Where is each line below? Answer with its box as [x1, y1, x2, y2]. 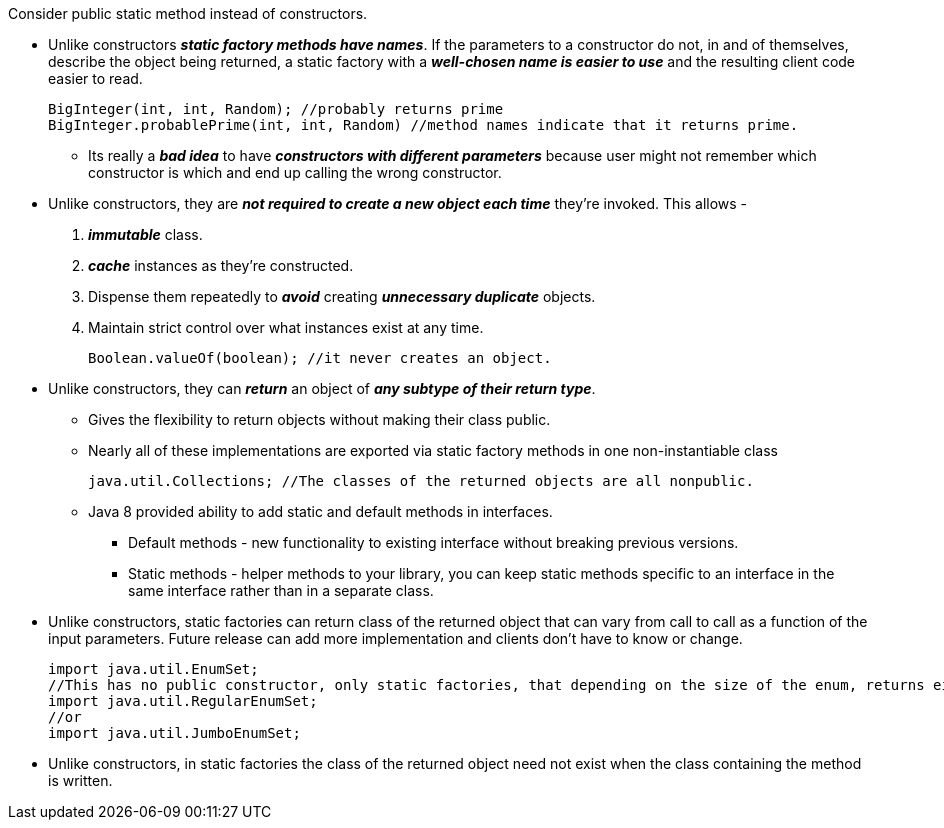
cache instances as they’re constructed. [88, 257, 354, 274]
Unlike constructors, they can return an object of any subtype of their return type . [48, 380, 596, 397]
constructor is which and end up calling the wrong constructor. [88, 164, 502, 181]
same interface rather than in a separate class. [128, 582, 434, 599]
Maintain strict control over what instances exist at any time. [88, 319, 484, 336]
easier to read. [48, 70, 143, 87]
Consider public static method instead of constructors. [8, 5, 368, 22]
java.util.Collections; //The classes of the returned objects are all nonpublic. [88, 473, 754, 489]
